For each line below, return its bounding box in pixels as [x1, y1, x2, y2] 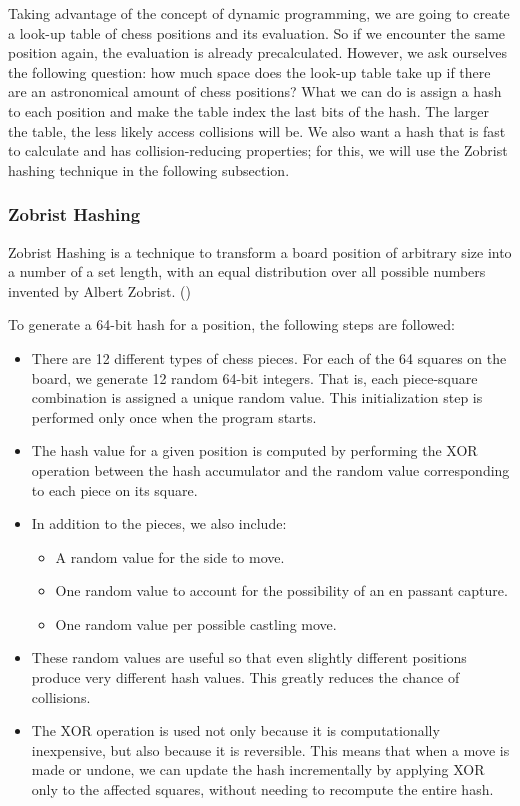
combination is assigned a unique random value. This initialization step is [31, 387, 483, 408]
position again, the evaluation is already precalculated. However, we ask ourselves [8, 42, 508, 63]
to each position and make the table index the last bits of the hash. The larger [8, 100, 490, 121]
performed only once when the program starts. [31, 406, 317, 427]
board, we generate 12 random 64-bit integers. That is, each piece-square [31, 367, 478, 388]
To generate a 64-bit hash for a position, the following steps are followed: [8, 314, 455, 335]
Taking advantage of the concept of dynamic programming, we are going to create [8, 3, 510, 23]
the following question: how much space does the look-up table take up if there [8, 61, 491, 82]
